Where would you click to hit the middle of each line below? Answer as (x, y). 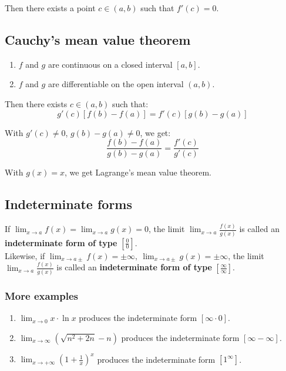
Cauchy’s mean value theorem (98, 39)
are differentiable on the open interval (116, 84)
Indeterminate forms (68, 204)
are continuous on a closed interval (110, 64)
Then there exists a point (50, 8)
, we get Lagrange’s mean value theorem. (138, 172)
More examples (42, 295)
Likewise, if (25, 255)
